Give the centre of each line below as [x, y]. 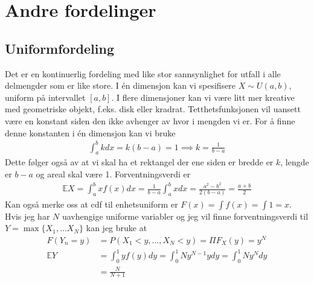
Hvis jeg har [27, 216]
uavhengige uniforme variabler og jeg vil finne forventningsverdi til [185, 216]
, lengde [295, 162]
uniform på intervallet [45, 97]
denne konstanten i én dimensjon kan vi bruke [90, 132]
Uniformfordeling [59, 48]
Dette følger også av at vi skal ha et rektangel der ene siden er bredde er [139, 162]
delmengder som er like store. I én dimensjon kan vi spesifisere [120, 85]
